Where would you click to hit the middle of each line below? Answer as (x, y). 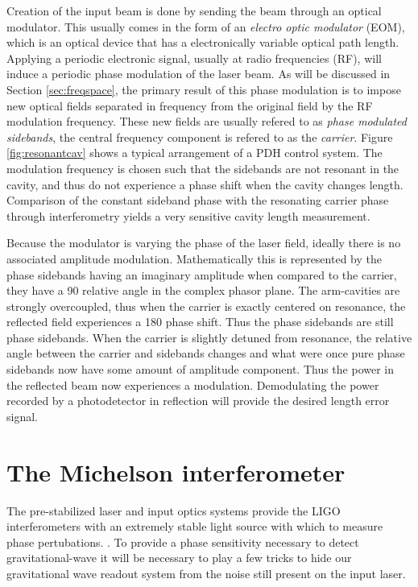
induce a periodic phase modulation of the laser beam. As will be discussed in (199, 74)
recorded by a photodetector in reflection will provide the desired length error (198, 401)
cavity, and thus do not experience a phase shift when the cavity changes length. (205, 184)
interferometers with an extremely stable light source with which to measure (195, 526)
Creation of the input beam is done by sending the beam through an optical (194, 10)
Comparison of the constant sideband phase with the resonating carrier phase (198, 200)
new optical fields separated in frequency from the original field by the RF (190, 105)
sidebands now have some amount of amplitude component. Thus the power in (200, 369)
